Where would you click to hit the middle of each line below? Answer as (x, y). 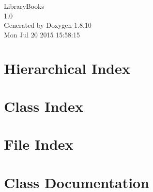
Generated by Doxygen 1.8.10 (48, 25)
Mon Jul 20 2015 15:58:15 (42, 34)
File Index (39, 144)
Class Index (44, 106)
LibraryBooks (24, 6)
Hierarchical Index (67, 68)
